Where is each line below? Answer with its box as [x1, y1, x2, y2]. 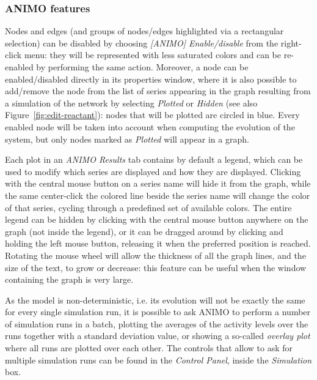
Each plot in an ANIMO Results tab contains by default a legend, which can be [5, 153, 303, 166]
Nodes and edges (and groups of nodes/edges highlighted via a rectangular [5, 24, 284, 37]
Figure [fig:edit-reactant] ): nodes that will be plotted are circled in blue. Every [5, 108, 300, 121]
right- [280, 36, 302, 49]
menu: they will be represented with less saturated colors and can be [24, 48, 282, 61]
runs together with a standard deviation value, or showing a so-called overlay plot [5, 329, 310, 342]
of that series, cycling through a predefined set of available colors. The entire [5, 201, 292, 214]
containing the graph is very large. [5, 273, 134, 286]
